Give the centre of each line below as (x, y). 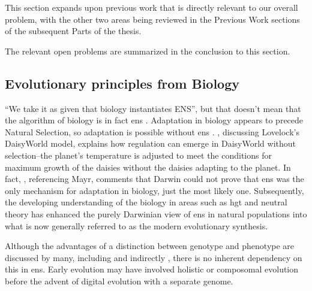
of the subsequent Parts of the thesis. (73, 31)
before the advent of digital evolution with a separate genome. (119, 281)
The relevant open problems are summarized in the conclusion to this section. (148, 51)
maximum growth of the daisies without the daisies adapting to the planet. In (148, 167)
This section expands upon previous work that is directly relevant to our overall (151, 7)
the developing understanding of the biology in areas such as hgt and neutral (146, 202)
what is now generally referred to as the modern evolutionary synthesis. (136, 225)
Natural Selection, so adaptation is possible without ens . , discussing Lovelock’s (152, 131)
